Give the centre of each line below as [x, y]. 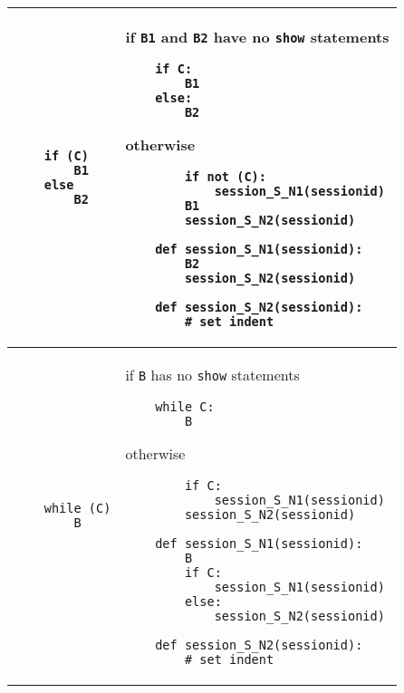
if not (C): [225, 177]
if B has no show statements [212, 375]
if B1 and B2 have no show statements [257, 37]
